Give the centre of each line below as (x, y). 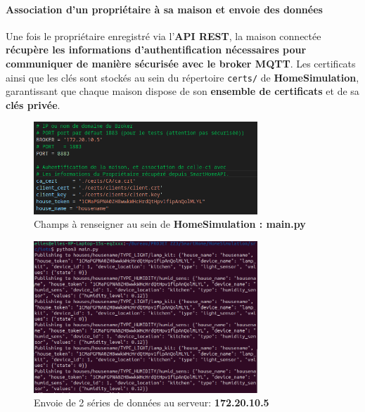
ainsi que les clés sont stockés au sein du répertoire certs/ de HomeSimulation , (182, 77)
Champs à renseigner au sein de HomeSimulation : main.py (170, 224)
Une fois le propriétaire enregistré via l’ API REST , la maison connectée (164, 36)
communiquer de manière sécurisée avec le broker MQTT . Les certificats (181, 63)
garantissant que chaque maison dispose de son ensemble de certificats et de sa (182, 91)
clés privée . (33, 104)
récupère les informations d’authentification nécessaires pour (156, 50)
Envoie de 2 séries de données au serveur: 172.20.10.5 (152, 403)
